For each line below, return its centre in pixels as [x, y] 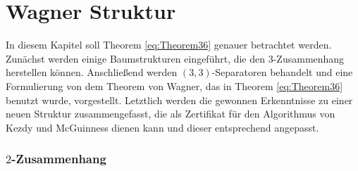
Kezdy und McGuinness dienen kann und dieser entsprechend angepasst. [162, 127]
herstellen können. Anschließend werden [92, 72]
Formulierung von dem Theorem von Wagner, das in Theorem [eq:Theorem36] [174, 85]
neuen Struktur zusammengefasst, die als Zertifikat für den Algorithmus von [171, 114]
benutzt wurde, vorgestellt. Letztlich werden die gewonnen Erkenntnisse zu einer [179, 100]
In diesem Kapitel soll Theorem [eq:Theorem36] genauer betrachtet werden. [169, 45]
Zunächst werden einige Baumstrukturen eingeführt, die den [136, 58]
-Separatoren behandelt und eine [282, 72]
